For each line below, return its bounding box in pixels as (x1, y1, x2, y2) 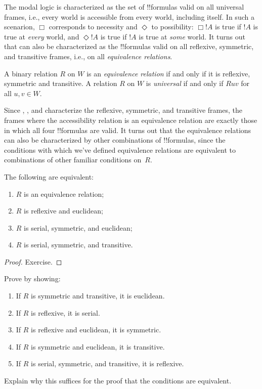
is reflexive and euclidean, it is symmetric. (31, 324, 161, 335)
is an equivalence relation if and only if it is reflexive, (86, 68, 250, 78)
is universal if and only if (146, 78, 224, 89)
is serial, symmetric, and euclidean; (24, 222, 133, 233)
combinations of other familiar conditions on (4, 154, 142, 165)
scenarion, (4, 21, 35, 32)
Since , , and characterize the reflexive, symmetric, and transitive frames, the (4, 105, 242, 115)
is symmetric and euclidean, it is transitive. (31, 341, 165, 352)
